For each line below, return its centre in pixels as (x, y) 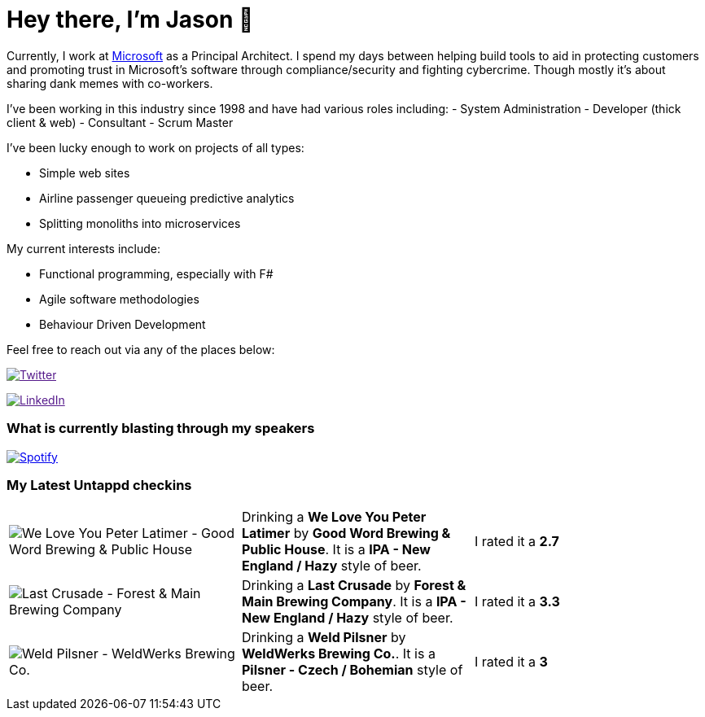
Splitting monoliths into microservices (140, 223)
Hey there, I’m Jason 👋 (130, 20)
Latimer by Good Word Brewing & (346, 533)
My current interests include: (83, 248)
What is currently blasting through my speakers (161, 428)
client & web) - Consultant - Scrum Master (120, 122)
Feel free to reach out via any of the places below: (141, 349)
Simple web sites (85, 173)
